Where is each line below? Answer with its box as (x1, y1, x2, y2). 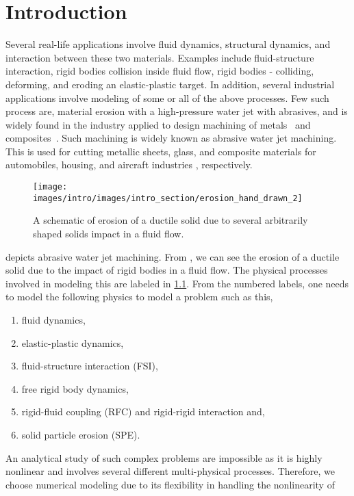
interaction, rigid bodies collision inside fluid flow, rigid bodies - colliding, (5, 64, 314, 78)
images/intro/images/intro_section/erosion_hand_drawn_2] (33, 193, 303, 203)
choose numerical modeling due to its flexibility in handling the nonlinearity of (5, 477, 335, 491)
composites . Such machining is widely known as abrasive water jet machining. (5, 131, 337, 145)
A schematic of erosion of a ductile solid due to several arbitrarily (33, 213, 308, 227)
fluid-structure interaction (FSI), (21, 358, 158, 373)
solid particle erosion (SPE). (21, 427, 140, 441)
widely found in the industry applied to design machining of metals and (5, 117, 311, 131)
